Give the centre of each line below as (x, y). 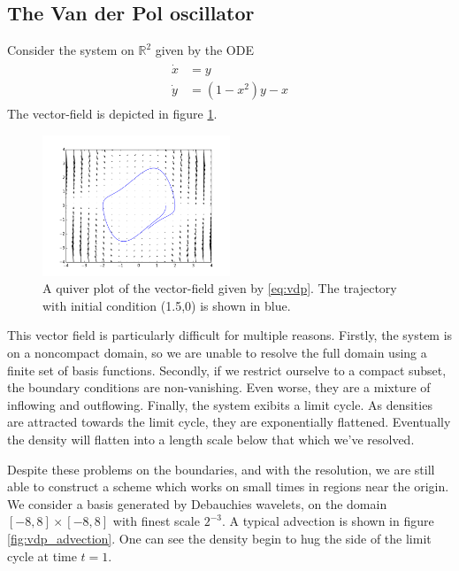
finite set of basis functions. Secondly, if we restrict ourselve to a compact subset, (227, 370)
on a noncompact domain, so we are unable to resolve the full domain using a (217, 353)
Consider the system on (71, 50)
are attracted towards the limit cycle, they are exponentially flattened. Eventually (229, 422)
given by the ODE (204, 50)
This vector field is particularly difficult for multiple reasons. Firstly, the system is (230, 335)
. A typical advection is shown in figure (328, 521)
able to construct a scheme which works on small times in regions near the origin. (228, 486)
